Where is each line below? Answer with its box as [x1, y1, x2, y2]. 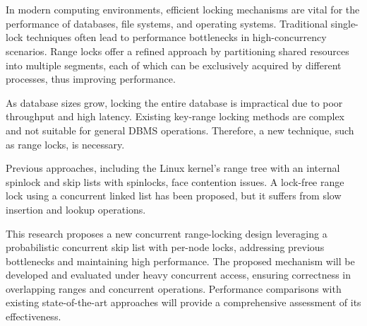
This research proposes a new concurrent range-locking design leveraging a [6, 226, 327, 240]
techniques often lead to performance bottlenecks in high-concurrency [26, 30, 327, 45]
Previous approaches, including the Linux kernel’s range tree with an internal [6, 161, 340, 175]
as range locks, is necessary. [6, 136, 125, 151]
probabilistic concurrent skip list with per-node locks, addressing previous [6, 240, 325, 255]
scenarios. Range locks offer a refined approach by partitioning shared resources [6, 43, 349, 58]
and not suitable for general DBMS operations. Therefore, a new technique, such [6, 122, 354, 137]
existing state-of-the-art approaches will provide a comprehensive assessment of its [6, 295, 361, 310]
